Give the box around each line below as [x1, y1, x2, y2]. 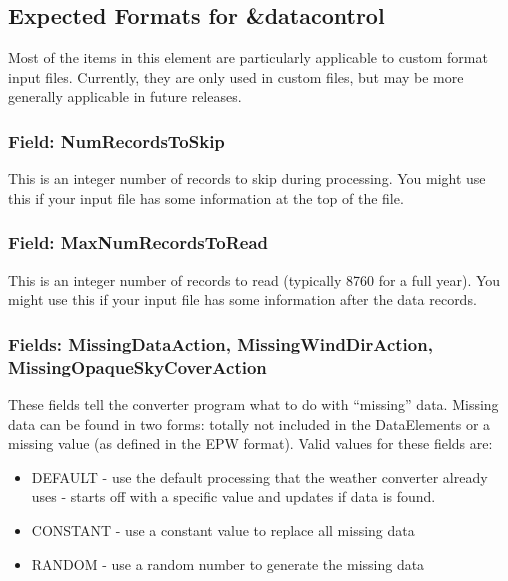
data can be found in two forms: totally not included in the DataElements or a [8, 413, 491, 434]
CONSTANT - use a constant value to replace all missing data [31, 519, 415, 540]
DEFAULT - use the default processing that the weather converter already [31, 466, 488, 487]
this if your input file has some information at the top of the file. [8, 187, 404, 208]
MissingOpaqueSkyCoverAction [8, 354, 267, 379]
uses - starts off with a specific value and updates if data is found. [31, 486, 436, 507]
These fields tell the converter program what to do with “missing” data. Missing [8, 393, 499, 414]
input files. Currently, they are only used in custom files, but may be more [8, 66, 464, 87]
